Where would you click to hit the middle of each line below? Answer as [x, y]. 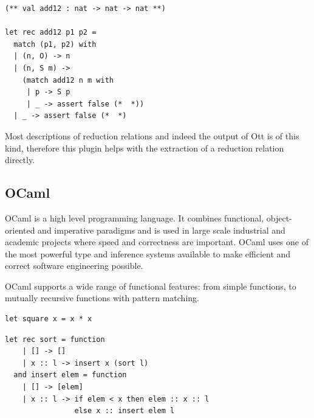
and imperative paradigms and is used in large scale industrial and [162, 230]
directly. [20, 160]
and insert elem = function [70, 375]
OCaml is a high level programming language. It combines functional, [135, 218]
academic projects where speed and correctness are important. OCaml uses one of [157, 242]
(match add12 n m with [68, 80]
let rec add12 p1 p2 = [51, 33]
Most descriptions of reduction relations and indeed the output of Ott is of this [152, 135]
